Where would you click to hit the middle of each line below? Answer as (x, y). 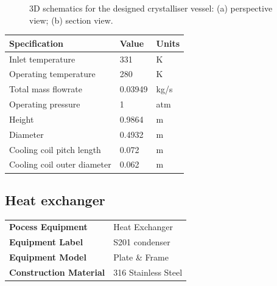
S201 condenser (142, 242)
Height (22, 119)
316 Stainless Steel (148, 272)
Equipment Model (48, 257)
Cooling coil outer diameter (60, 164)
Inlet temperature (42, 59)
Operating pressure (45, 104)
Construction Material (57, 272)
